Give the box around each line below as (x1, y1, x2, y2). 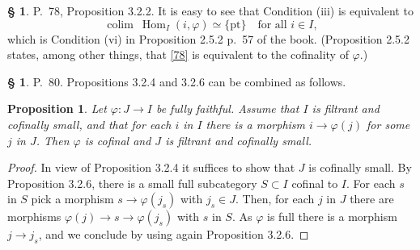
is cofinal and (84, 131, 151, 148)
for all (257, 19, 287, 31)
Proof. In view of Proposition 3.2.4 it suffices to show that (7, 159, 295, 176)
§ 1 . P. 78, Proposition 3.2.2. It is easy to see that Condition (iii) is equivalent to (7, 2, 414, 19)
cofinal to (291, 174, 338, 191)
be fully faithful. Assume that (155, 100, 299, 117)
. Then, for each (235, 190, 315, 207)
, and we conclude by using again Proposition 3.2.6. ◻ (38, 226, 309, 243)
